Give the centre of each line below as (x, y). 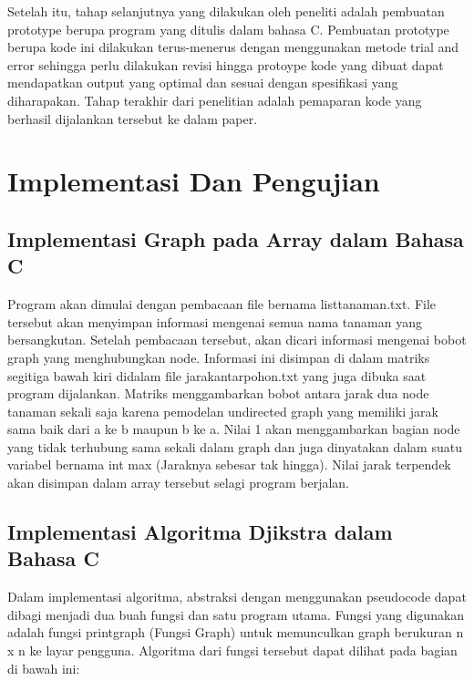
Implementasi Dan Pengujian (194, 181)
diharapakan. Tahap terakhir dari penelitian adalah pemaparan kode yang (215, 100)
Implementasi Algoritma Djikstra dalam (200, 532)
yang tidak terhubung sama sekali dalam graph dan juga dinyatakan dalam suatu (235, 446)
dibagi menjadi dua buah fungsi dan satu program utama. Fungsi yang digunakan (236, 614)
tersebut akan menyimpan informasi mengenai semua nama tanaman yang (215, 321)
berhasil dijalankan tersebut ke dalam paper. (133, 118)
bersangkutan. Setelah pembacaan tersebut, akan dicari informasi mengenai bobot (237, 340)
